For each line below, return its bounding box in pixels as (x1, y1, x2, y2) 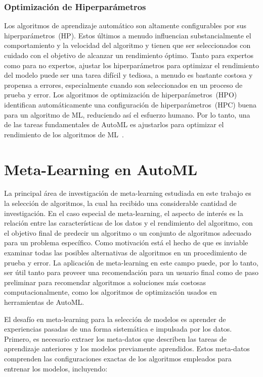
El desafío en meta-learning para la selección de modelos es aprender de (4, 313, 226, 324)
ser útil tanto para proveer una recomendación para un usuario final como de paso (4, 267, 258, 278)
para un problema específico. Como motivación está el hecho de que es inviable (4, 237, 248, 248)
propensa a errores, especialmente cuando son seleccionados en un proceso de (4, 79, 243, 90)
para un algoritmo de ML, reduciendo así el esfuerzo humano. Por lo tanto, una (4, 109, 250, 120)
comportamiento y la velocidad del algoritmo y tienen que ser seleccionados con (4, 40, 251, 50)
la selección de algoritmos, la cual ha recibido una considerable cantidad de (4, 198, 237, 208)
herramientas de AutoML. (4, 297, 84, 307)
